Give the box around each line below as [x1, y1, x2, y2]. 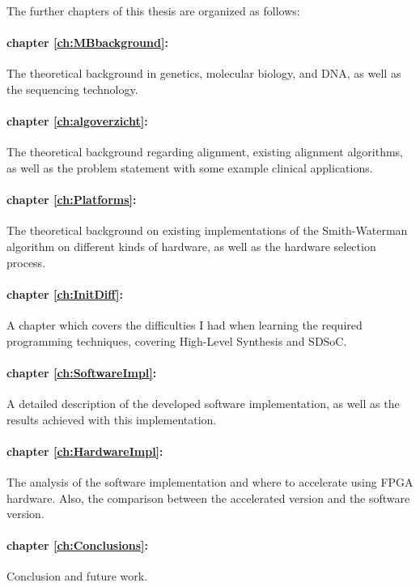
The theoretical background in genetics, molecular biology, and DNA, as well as [6, 65, 401, 82]
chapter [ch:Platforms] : [6, 191, 137, 208]
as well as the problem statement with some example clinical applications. [6, 159, 373, 176]
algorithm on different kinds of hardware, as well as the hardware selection [6, 237, 376, 254]
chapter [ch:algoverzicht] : [6, 113, 148, 130]
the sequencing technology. [6, 80, 138, 97]
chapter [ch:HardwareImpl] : [6, 442, 163, 459]
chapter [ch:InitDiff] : [6, 285, 124, 302]
